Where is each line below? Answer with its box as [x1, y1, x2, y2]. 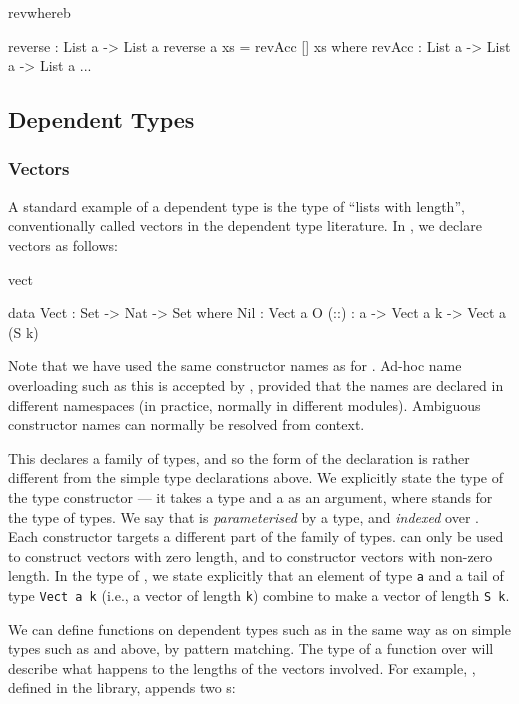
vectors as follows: [8, 234, 118, 255]
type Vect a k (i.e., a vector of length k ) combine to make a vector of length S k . [8, 584, 510, 605]
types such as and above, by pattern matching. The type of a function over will [8, 638, 494, 659]
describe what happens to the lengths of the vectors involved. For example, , [8, 657, 476, 678]
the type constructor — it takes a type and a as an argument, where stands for [8, 486, 493, 507]
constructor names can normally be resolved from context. [8, 414, 365, 435]
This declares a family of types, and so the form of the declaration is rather [8, 447, 470, 468]
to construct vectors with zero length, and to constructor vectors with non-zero [8, 545, 493, 566]
